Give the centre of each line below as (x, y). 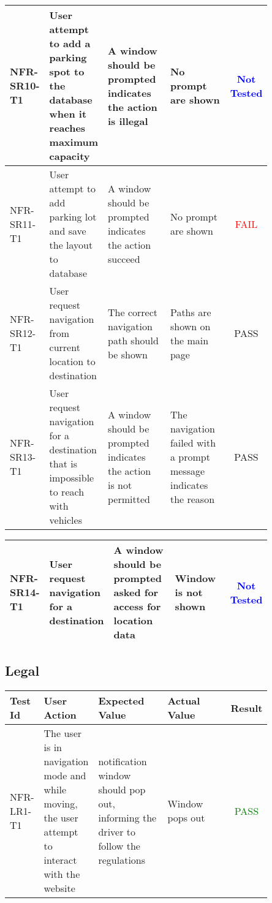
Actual (184, 701)
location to (72, 361)
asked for (136, 592)
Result (247, 708)
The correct (133, 312)
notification (123, 761)
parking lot (73, 217)
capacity (70, 156)
